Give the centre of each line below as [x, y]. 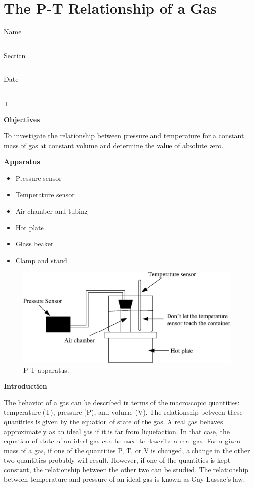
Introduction [26, 386]
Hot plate [30, 227]
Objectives [22, 119]
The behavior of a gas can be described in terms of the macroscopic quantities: [122, 402]
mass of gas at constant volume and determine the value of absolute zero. [114, 145]
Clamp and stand [41, 260]
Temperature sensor [45, 194]
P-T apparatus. [46, 369]
